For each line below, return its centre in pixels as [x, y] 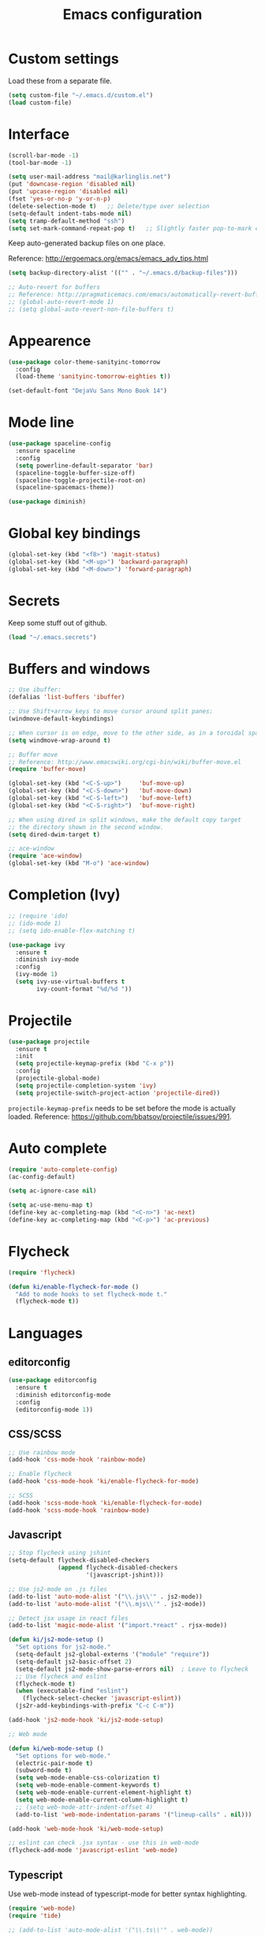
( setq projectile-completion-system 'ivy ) [86, 1085]
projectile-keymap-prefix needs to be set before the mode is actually [122, 1108]
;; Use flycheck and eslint [62, 1676]
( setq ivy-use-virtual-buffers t [70, 982]
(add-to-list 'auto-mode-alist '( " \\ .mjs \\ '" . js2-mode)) [107, 1604]
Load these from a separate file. [60, 80]
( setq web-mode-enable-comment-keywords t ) [88, 1785]
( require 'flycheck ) [42, 1272]
